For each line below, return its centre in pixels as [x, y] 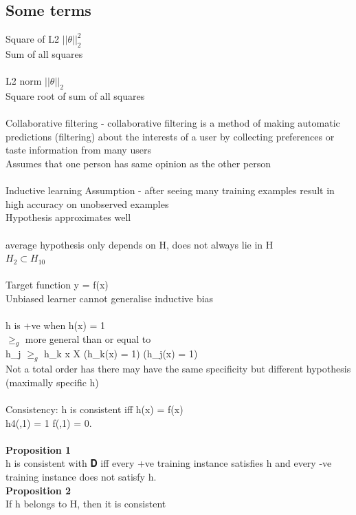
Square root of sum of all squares [75, 95]
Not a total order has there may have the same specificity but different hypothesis [178, 369]
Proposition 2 [38, 490]
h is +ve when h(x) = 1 [56, 325]
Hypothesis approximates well [68, 217]
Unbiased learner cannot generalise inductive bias [110, 298]
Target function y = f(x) [57, 285]
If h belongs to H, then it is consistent [86, 504]
